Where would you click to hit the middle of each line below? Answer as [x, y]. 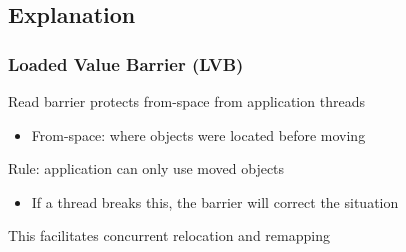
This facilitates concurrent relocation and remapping [169, 235]
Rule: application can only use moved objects [146, 168]
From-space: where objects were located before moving [198, 134]
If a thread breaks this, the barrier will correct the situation [215, 201]
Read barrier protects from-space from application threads [186, 101]
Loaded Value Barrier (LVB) [126, 63]
